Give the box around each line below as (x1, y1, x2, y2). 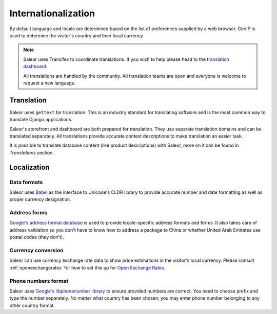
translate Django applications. (9, 117, 73, 123)
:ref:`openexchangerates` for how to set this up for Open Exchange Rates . (9, 264, 166, 271)
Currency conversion (9, 246, 64, 254)
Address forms (9, 209, 48, 216)
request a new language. (23, 80, 76, 86)
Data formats (9, 178, 43, 186)
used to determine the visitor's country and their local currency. (9, 32, 145, 38)
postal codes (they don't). (9, 234, 64, 240)
